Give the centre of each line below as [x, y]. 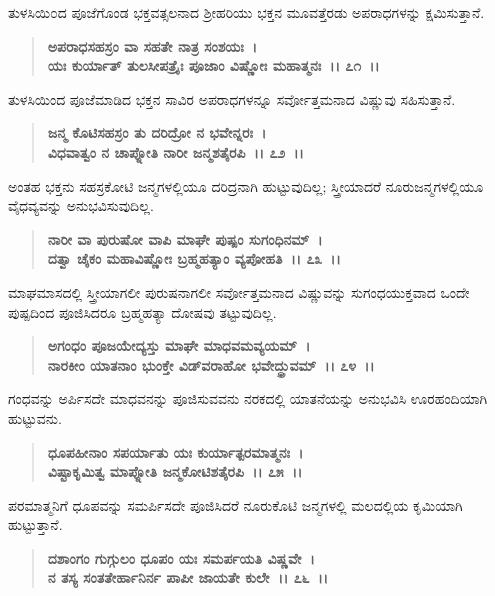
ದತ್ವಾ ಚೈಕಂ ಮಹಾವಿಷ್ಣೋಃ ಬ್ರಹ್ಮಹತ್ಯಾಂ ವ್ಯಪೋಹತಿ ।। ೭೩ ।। [194, 258]
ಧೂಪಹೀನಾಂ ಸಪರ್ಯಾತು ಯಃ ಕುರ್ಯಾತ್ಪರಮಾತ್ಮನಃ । [175, 451]
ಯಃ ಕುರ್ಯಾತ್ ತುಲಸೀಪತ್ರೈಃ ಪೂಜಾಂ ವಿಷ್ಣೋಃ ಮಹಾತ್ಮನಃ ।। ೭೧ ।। [213, 65]
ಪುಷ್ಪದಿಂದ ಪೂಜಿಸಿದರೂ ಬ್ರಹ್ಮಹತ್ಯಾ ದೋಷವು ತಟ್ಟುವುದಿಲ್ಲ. [142, 311]
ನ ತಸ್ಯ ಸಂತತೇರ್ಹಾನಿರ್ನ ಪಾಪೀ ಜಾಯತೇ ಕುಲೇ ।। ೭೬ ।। [188, 577]
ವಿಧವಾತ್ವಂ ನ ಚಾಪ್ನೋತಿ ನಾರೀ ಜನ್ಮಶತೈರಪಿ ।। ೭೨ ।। [175, 151]
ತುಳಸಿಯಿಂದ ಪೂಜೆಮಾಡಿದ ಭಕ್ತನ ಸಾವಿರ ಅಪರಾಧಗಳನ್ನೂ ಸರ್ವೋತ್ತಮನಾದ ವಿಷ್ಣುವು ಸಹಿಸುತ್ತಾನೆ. [232, 98]
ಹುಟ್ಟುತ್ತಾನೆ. [35, 524]
